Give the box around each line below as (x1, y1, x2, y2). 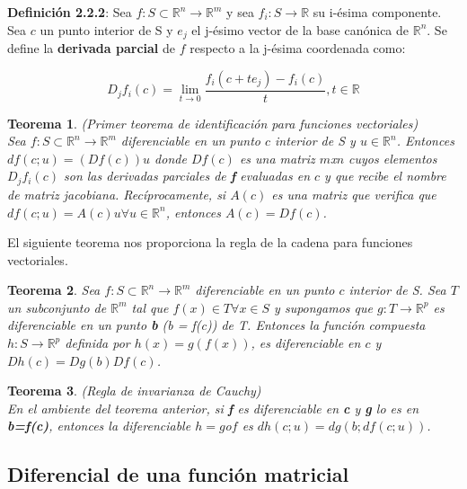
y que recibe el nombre (324, 166, 446, 185)
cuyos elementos (348, 148, 437, 167)
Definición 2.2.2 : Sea (7, 3, 132, 21)
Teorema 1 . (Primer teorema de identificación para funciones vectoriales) (7, 113, 419, 132)
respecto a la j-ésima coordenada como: (189, 39, 406, 58)
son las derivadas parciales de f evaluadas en (64, 166, 311, 185)
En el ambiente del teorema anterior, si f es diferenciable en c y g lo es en (7, 398, 419, 417)
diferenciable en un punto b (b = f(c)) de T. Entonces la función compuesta (7, 316, 426, 334)
